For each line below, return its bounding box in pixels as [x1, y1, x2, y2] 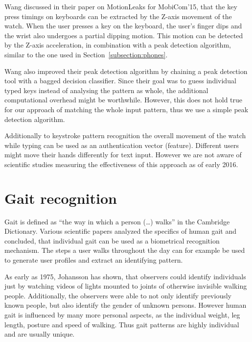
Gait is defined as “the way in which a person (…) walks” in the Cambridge [4, 216, 230, 226]
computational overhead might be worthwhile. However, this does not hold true [4, 95, 243, 105]
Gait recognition [4, 188, 117, 208]
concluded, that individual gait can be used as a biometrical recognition [4, 235, 220, 245]
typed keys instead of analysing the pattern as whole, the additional [4, 85, 208, 95]
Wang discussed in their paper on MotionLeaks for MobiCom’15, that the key [4, 1, 237, 11]
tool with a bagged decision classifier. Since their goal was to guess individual [4, 75, 236, 86]
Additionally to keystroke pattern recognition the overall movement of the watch [4, 130, 246, 141]
